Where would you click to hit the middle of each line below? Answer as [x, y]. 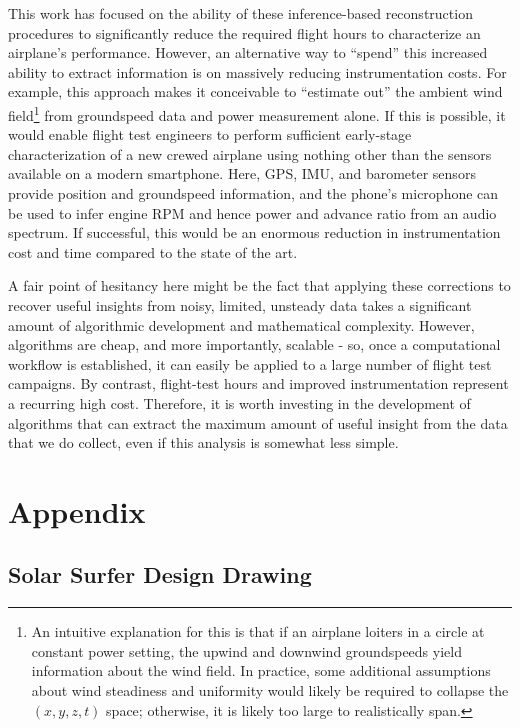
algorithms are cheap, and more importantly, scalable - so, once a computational [254, 344]
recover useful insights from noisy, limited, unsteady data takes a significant [240, 304]
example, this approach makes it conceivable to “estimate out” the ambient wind [255, 91]
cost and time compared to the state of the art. [153, 251]
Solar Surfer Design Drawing [160, 574]
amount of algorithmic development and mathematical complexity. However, [241, 324]
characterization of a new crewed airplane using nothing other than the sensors [250, 153]
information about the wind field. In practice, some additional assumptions [261, 670]
